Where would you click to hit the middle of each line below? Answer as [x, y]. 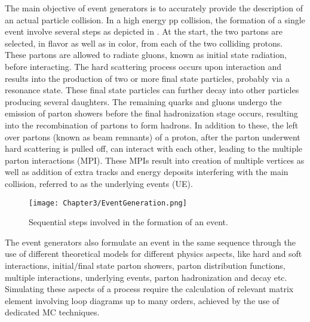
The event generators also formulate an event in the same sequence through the [150, 242]
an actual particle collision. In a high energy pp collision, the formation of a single [155, 19]
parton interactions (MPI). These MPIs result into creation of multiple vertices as [155, 160]
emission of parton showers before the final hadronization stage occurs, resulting [151, 113]
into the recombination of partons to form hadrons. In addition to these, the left [152, 125]
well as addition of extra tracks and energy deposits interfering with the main [147, 172]
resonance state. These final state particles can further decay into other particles [152, 90]
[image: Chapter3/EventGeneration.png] [108, 203]
